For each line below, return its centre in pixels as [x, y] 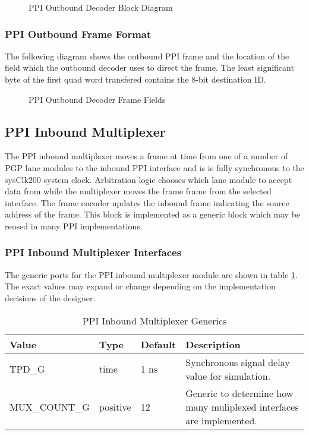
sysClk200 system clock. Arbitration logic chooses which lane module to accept [149, 179]
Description [213, 344]
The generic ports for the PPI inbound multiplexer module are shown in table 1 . [151, 274]
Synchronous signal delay [238, 362]
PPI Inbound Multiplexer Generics [154, 320]
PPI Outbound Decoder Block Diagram [101, 7]
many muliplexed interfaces [242, 406]
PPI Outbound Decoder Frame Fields [97, 99]
